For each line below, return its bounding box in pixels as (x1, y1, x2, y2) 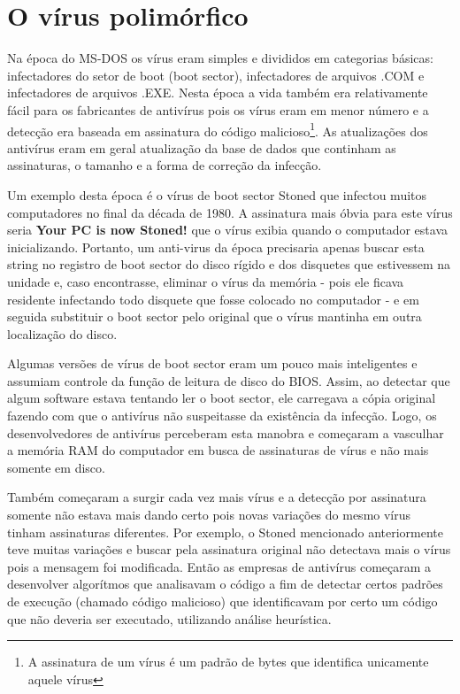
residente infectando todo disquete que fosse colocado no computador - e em (7, 289, 419, 308)
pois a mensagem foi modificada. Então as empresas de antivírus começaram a (7, 557, 432, 575)
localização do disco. (7, 324, 118, 343)
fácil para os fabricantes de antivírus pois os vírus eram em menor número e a (7, 100, 429, 119)
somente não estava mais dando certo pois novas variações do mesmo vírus (7, 505, 411, 524)
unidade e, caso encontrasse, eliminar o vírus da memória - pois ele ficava (7, 272, 404, 290)
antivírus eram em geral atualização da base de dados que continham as (7, 138, 396, 157)
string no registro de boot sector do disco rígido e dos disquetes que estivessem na (7, 255, 451, 274)
